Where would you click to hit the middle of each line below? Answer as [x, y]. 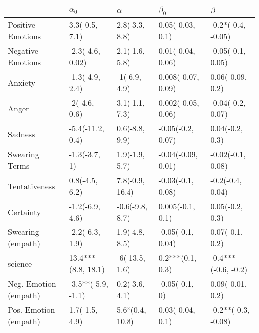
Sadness [22, 134]
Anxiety [22, 82]
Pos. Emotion [32, 310]
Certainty [25, 212]
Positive [22, 25]
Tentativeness [32, 186]
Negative [23, 51]
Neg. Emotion [32, 284]
